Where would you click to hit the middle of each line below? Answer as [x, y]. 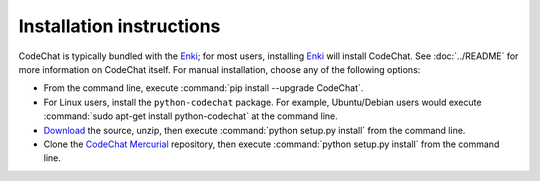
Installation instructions [119, 26]
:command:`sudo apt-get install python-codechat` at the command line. [191, 116]
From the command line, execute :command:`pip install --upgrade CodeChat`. [203, 88]
